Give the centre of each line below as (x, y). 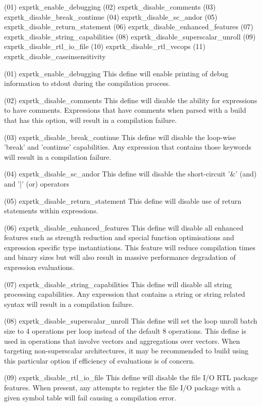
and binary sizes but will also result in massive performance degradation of (120, 257)
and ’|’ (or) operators (37, 183)
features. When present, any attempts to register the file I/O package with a (122, 387)
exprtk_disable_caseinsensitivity (55, 56)
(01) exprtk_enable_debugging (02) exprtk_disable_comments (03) (110, 7)
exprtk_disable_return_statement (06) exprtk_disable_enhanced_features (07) (129, 27)
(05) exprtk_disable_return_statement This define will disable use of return (123, 200)
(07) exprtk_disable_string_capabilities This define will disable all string (118, 284)
